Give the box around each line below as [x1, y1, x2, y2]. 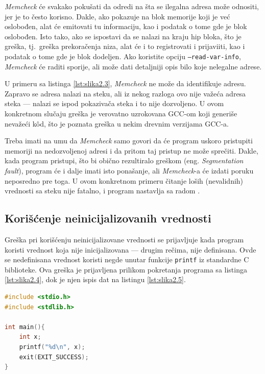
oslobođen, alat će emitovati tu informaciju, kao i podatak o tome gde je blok [5, 21, 247, 32]
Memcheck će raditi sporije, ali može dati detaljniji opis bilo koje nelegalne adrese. [5, 61, 262, 71]
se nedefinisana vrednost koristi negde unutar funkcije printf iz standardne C [5, 254, 249, 265]
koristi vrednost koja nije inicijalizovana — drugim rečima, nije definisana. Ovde [5, 244, 256, 255]
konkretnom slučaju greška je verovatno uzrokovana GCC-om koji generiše [5, 108, 237, 118]
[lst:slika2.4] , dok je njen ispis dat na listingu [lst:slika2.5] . [5, 274, 186, 285]
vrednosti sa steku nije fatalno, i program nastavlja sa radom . [5, 185, 200, 196]
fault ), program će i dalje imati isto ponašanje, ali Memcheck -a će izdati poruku [5, 165, 254, 176]
